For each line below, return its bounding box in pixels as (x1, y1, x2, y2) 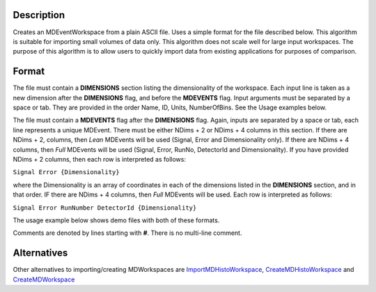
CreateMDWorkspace (13, 275, 75, 284)
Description (13, 9, 65, 21)
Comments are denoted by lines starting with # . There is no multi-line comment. (13, 229, 242, 237)
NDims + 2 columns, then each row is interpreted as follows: (13, 155, 186, 163)
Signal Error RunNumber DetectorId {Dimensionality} (13, 203, 197, 212)
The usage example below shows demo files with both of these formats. (13, 216, 220, 224)
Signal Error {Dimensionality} (13, 168, 120, 176)
